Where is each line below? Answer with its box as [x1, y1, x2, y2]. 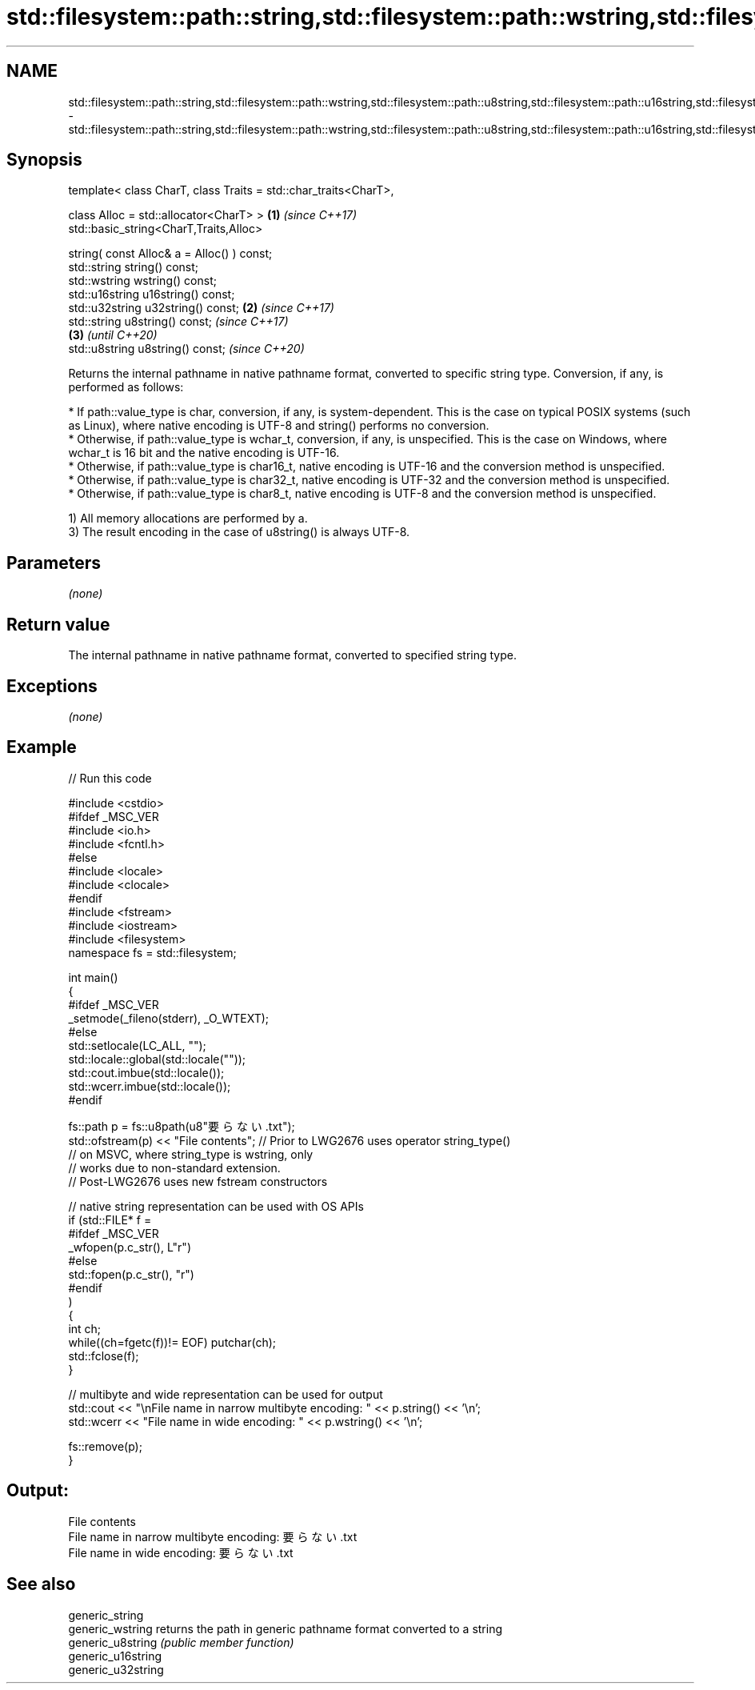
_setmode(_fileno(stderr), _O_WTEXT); [68, 1011, 270, 1025]
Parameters [6, 552, 101, 573]
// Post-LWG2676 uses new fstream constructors [68, 1174, 328, 1188]
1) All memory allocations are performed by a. [68, 511, 308, 526]
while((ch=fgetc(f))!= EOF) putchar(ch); [68, 1335, 277, 1349]
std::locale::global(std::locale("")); [68, 1051, 246, 1066]
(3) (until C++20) [68, 328, 158, 342]
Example [6, 737, 77, 758]
